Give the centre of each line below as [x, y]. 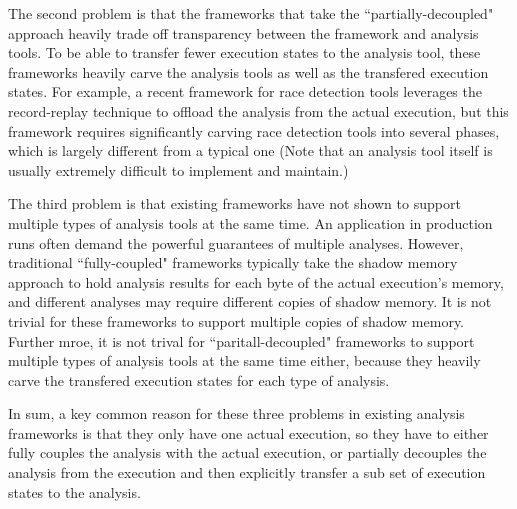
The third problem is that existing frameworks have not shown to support [234, 203]
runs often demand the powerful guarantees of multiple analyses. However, [236, 242]
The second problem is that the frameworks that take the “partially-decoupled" [251, 13]
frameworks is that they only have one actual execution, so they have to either [248, 432]
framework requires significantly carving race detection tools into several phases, [254, 130]
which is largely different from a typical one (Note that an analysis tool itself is [250, 150]
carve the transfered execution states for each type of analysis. [199, 379]
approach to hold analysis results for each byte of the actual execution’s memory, [256, 281]
